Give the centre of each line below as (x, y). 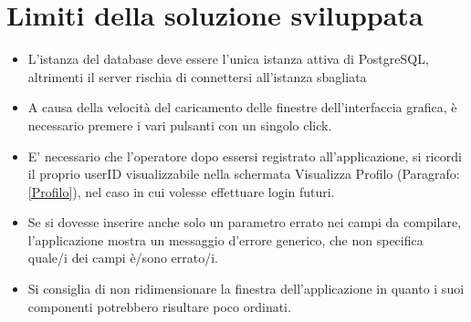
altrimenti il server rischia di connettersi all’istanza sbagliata (197, 76)
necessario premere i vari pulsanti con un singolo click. (180, 125)
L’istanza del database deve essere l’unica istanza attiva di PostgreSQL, (228, 59)
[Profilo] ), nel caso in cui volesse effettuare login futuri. (181, 191)
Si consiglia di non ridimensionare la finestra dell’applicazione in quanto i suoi (246, 289)
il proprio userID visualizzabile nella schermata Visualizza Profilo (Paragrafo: (244, 174)
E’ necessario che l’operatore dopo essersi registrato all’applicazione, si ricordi (245, 156)
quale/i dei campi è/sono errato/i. (123, 258)
